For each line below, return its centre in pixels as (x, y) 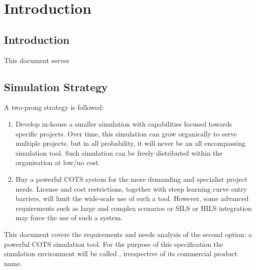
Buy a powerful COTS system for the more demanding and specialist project (131, 179)
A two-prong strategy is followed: (54, 107)
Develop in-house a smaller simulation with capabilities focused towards (124, 123)
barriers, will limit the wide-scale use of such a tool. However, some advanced (132, 198)
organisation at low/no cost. (58, 162)
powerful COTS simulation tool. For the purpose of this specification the (114, 244)
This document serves (37, 60)
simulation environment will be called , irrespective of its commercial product (121, 253)
